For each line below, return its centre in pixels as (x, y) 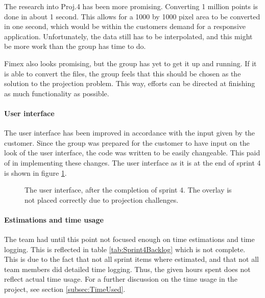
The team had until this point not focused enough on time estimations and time (129, 239)
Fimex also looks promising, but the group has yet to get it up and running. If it (130, 63)
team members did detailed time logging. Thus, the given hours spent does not (127, 269)
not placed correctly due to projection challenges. (102, 199)
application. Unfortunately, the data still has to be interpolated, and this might (128, 36)
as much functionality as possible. (57, 93)
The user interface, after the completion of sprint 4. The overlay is (128, 190)
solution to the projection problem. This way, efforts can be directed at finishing (130, 83)
